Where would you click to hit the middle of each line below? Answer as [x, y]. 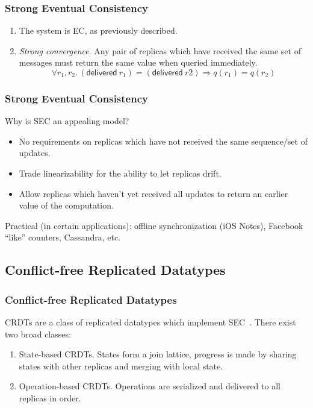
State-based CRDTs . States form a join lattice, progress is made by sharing [158, 354]
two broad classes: [38, 334]
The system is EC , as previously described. [98, 30]
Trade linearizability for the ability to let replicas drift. [120, 173]
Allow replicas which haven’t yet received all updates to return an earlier [153, 193]
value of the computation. [66, 205]
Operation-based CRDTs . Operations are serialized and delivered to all [150, 386]
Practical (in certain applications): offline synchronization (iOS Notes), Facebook [154, 225]
